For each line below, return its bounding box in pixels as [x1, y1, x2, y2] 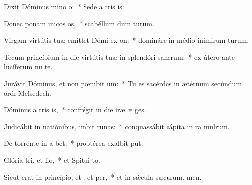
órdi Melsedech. [4, 88, 52, 98]
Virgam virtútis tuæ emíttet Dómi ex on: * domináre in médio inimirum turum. [4, 35, 249, 45]
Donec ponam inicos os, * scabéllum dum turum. [4, 18, 154, 28]
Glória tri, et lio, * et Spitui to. [4, 154, 100, 165]
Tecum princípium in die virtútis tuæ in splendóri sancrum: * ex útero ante [4, 51, 235, 62]
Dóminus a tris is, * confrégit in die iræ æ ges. [4, 104, 146, 115]
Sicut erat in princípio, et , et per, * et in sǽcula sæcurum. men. [4, 171, 202, 182]
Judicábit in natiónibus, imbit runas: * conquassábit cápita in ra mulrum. [4, 121, 230, 131]
